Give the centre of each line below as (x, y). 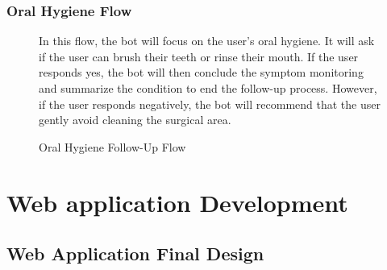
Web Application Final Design (135, 253)
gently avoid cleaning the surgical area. (135, 120)
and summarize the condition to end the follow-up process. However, (208, 88)
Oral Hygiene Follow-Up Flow (112, 146)
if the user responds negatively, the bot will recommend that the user (210, 104)
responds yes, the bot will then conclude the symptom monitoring (201, 72)
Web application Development (177, 202)
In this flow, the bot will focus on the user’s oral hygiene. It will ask (207, 41)
